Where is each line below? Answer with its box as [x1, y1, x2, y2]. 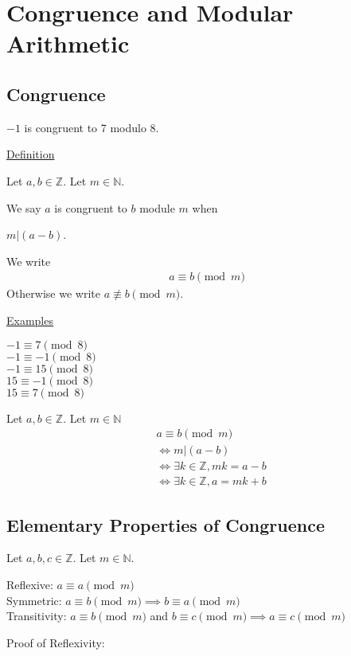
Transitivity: [6, 607, 67, 624]
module [139, 199, 175, 216]
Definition [6, 146, 55, 162]
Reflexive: [6, 576, 53, 593]
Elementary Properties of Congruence [6, 512, 325, 537]
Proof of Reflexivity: [6, 634, 105, 650]
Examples [6, 311, 53, 328]
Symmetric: [6, 592, 62, 608]
